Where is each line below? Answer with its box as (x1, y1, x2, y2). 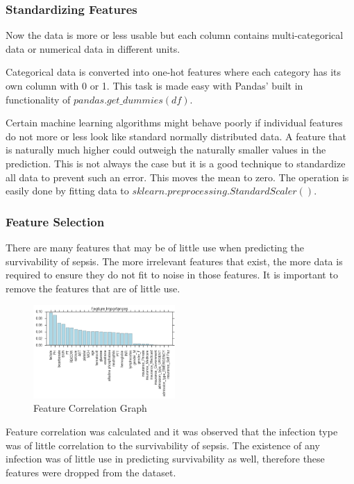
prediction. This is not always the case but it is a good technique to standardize (6, 156, 346, 170)
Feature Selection (6, 212, 105, 230)
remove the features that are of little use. (6, 281, 180, 295)
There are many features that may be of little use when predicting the (6, 240, 305, 254)
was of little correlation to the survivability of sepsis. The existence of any (6, 437, 320, 452)
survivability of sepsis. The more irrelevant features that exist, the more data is (6, 253, 343, 268)
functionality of (6, 92, 71, 106)
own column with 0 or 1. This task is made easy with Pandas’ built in (6, 78, 303, 92)
